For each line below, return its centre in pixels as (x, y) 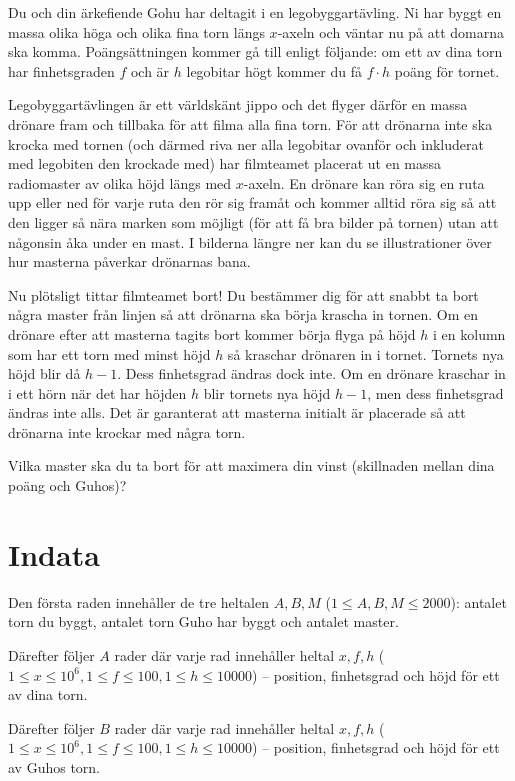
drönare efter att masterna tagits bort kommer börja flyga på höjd (212, 333)
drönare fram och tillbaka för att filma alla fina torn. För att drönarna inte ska (250, 123)
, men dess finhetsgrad (435, 392)
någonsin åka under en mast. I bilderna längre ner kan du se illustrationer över (250, 241)
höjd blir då (44, 373)
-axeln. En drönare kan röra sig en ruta (364, 182)
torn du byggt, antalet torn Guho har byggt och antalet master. (203, 621)
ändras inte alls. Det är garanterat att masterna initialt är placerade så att (237, 412)
